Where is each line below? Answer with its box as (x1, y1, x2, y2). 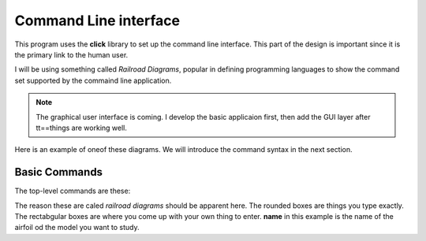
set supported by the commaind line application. (14, 76, 172, 85)
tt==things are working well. (35, 123, 128, 132)
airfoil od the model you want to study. (14, 223, 140, 232)
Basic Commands (14, 165, 103, 179)
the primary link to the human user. (14, 50, 129, 59)
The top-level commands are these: (14, 186, 131, 196)
